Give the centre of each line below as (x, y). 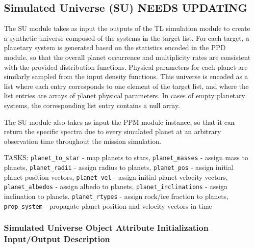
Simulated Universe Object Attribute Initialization (106, 228)
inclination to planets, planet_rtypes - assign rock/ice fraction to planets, (116, 196)
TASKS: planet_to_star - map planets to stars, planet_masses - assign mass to (126, 157)
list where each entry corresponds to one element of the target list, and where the (127, 86)
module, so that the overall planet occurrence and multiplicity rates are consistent (127, 57)
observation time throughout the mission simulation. (83, 141)
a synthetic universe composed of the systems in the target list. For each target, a (127, 38)
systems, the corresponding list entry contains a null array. (92, 105)
